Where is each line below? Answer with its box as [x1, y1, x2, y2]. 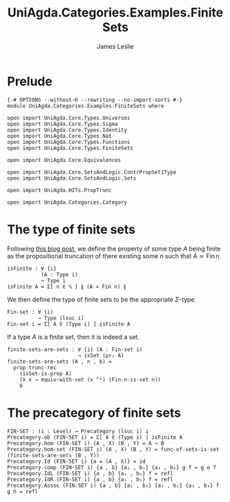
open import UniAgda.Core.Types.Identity [7, 126, 128, 134]
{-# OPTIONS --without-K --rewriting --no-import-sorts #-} [7, 96, 183, 103]
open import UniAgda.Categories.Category [7, 198, 128, 206]
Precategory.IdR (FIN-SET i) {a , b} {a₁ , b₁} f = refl [7, 476, 174, 483]
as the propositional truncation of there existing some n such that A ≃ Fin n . [7, 251, 222, 260]
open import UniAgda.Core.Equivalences [7, 156, 122, 163]
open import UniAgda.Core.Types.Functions [7, 138, 130, 145]
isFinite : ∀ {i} [7, 265, 57, 272]
